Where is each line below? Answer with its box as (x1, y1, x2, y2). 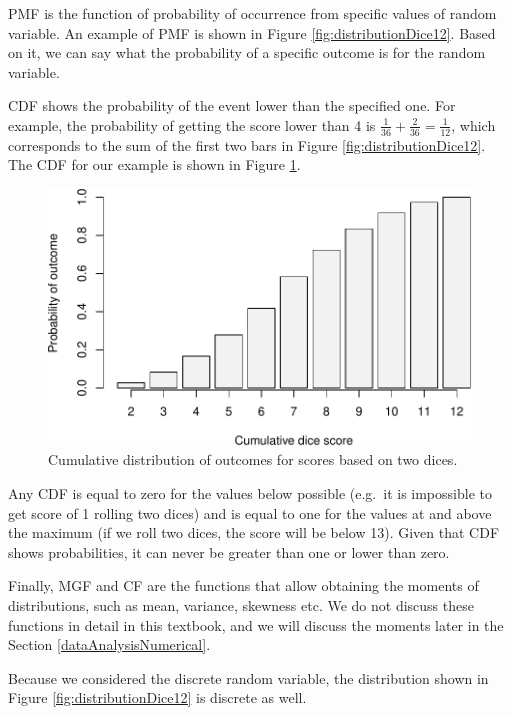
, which (451, 114, 496, 135)
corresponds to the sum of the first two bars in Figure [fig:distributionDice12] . (8, 134, 486, 155)
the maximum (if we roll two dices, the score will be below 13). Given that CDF (8, 522, 500, 543)
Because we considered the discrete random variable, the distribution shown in (8, 667, 489, 688)
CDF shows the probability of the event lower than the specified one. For (8, 95, 456, 116)
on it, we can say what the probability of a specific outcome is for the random (8, 42, 486, 63)
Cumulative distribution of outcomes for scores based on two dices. (48, 449, 458, 470)
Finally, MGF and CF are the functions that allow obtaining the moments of (8, 575, 479, 596)
